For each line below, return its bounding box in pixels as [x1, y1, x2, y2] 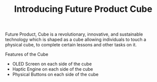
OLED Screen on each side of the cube [12, 61, 92, 67]
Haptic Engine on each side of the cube [12, 66, 93, 72]
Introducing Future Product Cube [14, 3, 153, 15]
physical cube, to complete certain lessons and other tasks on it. [5, 42, 137, 48]
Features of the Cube [5, 51, 49, 57]
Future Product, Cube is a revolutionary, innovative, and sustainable [5, 31, 143, 38]
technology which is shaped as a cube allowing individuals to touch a [5, 37, 147, 42]
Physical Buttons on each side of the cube [12, 72, 99, 78]
